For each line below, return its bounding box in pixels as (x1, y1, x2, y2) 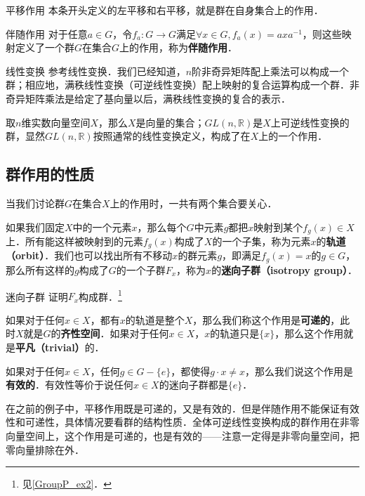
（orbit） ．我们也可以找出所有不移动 (6, 248, 173, 263)
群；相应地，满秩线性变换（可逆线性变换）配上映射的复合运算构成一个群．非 (6, 77, 359, 92)
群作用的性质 (6, 163, 94, 185)
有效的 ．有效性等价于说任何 (6, 377, 133, 392)
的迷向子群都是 (159, 377, 228, 392)
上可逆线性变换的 (270, 115, 350, 129)
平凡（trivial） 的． (15, 339, 105, 354)
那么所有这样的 (6, 262, 74, 277)
